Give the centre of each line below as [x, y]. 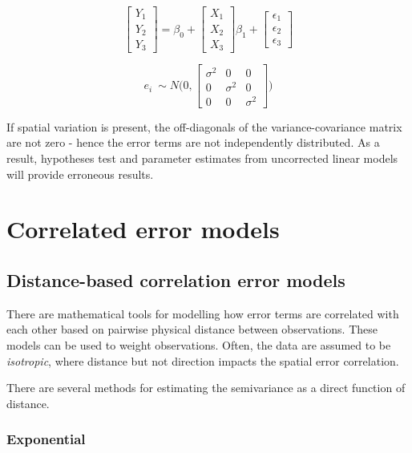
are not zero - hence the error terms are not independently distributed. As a [193, 142]
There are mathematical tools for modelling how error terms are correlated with [203, 313]
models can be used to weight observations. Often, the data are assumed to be [199, 344]
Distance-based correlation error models [176, 279]
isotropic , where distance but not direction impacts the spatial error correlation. [203, 360]
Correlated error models [143, 229]
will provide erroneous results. [80, 174]
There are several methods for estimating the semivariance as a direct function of [206, 388]
